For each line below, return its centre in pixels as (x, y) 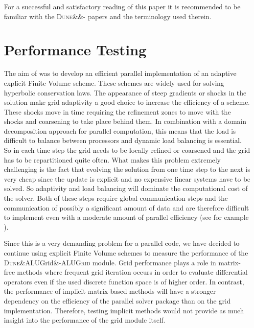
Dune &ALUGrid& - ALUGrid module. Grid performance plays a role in (110, 262)
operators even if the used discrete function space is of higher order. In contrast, (124, 281)
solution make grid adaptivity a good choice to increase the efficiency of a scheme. (127, 102)
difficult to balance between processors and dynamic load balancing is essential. (123, 140)
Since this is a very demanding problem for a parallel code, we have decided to (122, 243)
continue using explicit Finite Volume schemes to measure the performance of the (126, 253)
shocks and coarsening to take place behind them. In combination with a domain (125, 121)
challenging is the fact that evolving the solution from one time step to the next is (127, 169)
